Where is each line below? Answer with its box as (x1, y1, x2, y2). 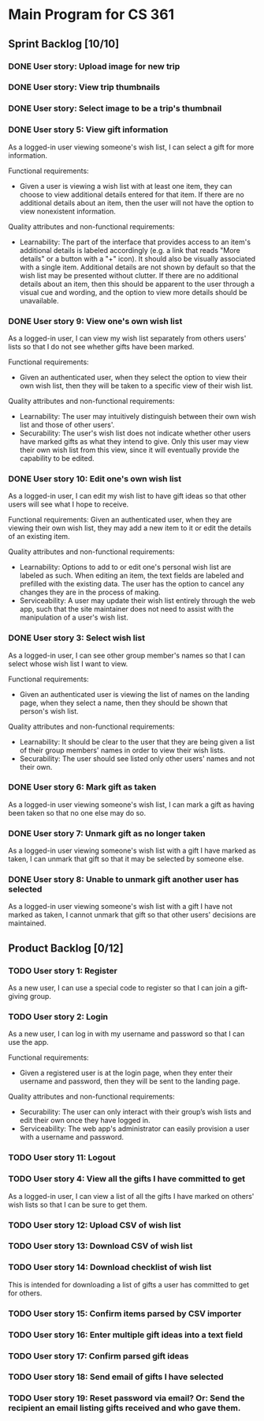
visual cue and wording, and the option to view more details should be (19, 287, 247, 297)
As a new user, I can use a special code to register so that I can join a (8, 983, 233, 993)
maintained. (8, 918, 46, 928)
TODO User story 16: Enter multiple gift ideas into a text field (8, 1329, 244, 1340)
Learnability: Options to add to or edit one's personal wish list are (19, 563, 232, 572)
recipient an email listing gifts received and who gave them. (8, 1403, 241, 1414)
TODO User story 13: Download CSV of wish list (8, 1241, 193, 1252)
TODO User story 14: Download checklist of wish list (8, 1262, 212, 1273)
